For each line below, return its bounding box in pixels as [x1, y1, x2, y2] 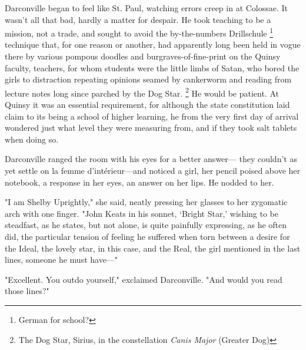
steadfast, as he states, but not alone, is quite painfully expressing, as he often [5, 219, 287, 231]
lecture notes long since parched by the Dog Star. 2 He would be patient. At [5, 85, 279, 99]
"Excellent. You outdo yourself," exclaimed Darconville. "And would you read [5, 273, 282, 285]
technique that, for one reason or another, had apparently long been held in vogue [5, 38, 301, 51]
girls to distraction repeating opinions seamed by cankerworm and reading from [5, 73, 292, 85]
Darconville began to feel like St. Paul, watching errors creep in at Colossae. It [5, 2, 288, 14]
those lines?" [5, 285, 49, 297]
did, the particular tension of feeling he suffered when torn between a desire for [5, 230, 290, 242]
